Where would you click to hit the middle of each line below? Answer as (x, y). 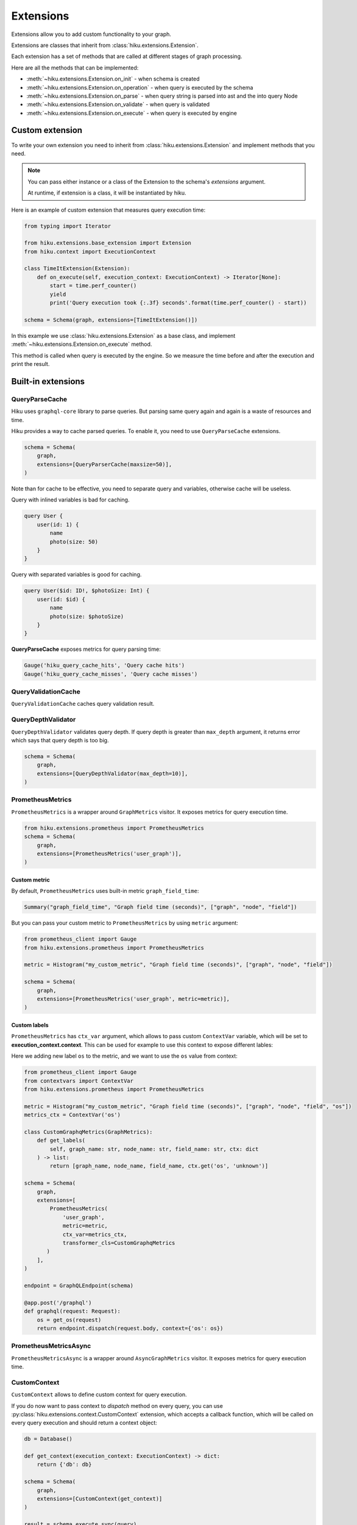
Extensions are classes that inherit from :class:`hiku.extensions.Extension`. (105, 45)
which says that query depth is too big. (60, 740)
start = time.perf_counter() (93, 286)
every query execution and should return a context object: (84, 1423)
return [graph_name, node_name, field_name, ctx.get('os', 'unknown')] (159, 1166)
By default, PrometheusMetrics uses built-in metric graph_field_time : (105, 891)
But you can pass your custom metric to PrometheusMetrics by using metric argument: (125, 923)
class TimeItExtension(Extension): (77, 269)
